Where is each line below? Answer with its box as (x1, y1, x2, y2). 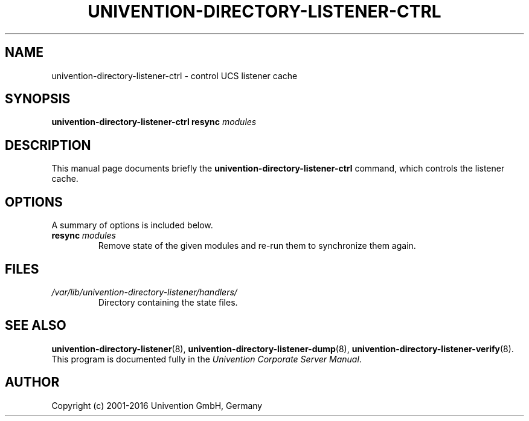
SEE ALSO (5, 318, 66, 333)
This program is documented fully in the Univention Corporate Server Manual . (51, 353, 362, 364)
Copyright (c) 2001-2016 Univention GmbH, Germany (51, 400, 263, 411)
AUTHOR (5, 374, 60, 390)
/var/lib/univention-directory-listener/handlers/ (51, 286, 237, 297)
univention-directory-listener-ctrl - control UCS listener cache (51, 70, 298, 81)
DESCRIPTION (5, 137, 91, 153)
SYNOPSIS (5, 91, 71, 107)
